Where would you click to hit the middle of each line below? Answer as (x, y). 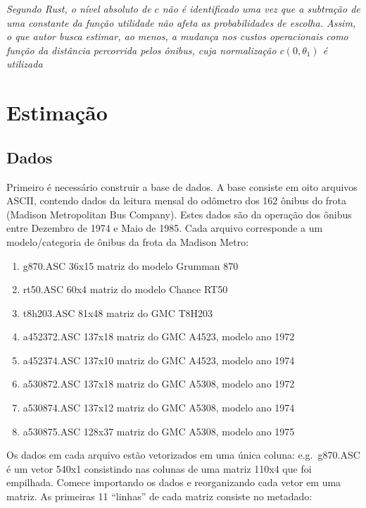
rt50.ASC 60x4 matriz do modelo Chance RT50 (125, 289)
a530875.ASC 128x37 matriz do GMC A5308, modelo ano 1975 (159, 431)
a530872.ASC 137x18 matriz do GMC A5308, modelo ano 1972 (159, 384)
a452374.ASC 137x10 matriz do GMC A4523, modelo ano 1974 (159, 360)
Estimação (57, 112)
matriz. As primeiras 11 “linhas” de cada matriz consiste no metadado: (159, 496)
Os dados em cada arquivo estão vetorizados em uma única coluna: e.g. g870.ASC (183, 455)
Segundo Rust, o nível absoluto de (79, 8)
